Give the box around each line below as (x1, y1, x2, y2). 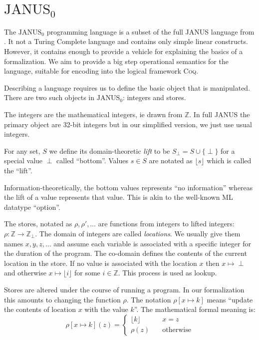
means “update (207, 294, 253, 304)
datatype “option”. (4, 201, 60, 212)
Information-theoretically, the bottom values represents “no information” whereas (4, 182, 253, 192)
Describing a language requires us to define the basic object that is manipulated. (4, 82, 251, 93)
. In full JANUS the (189, 109, 250, 119)
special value (4, 155, 43, 166)
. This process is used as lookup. (118, 267, 217, 278)
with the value (84, 304, 128, 314)
